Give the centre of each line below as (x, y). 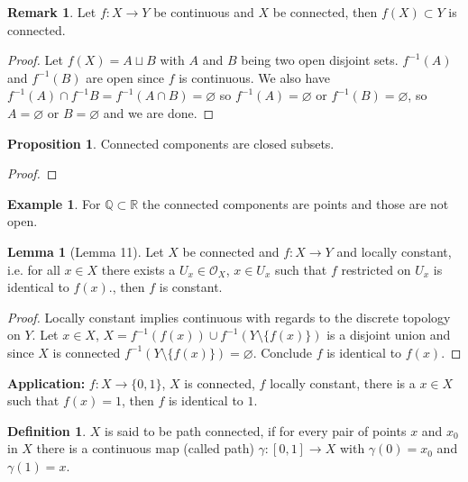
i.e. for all (34, 269)
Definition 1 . (47, 430)
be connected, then (325, 12)
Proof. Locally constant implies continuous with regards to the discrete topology (229, 317)
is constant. (191, 287)
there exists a (138, 269)
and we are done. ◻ (159, 112)
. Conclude (283, 352)
